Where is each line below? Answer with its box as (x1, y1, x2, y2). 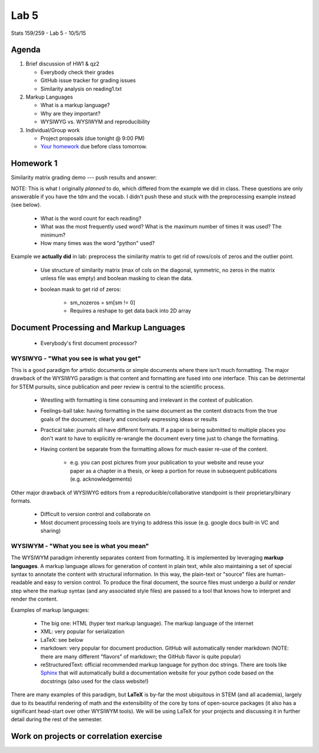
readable (11, 579, 32, 586)
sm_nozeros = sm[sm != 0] (70, 299, 136, 306)
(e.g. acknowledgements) (70, 475, 132, 483)
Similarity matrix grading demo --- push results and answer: (11, 174, 157, 181)
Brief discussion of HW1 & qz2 (25, 60, 100, 67)
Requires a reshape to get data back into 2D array (70, 307, 191, 314)
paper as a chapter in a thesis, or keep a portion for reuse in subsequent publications (70, 467, 277, 474)
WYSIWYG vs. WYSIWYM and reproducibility (40, 118, 150, 125)
